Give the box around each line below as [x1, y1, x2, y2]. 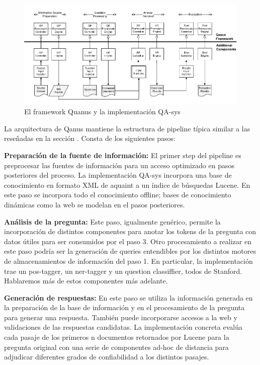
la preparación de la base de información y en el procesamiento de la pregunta [4, 302, 245, 313]
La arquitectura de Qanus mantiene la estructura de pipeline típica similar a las [4, 123, 250, 133]
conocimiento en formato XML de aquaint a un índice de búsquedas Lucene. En [4, 179, 250, 190]
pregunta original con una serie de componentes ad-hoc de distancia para [4, 341, 229, 352]
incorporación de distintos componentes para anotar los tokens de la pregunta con [4, 226, 256, 237]
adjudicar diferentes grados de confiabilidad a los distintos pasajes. [4, 351, 209, 362]
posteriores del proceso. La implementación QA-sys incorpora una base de [4, 170, 232, 180]
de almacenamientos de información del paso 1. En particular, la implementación [4, 255, 253, 266]
